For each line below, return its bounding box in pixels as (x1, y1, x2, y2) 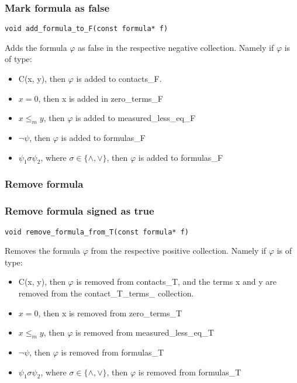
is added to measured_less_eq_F (75, 112, 196, 124)
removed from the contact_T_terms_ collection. (18, 287, 194, 299)
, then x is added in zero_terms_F (38, 92, 163, 104)
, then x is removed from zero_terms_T (38, 306, 182, 319)
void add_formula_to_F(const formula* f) (5, 25, 168, 33)
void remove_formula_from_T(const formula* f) (5, 227, 189, 236)
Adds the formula (5, 41, 67, 53)
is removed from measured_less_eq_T (75, 326, 214, 339)
